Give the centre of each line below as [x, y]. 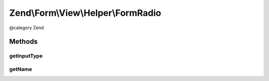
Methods [23, 42]
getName [21, 69]
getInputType [26, 56]
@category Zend [27, 28]
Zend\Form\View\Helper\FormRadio [85, 13]
